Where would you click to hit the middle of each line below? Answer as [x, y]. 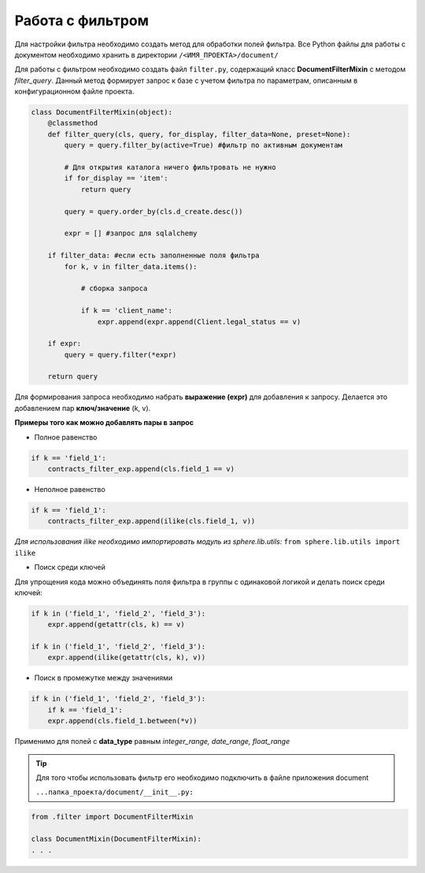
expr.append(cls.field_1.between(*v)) [122, 721]
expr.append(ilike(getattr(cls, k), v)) [127, 658]
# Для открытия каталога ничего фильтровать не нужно [170, 168]
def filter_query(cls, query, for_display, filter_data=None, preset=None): [199, 134]
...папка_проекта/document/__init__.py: [115, 792]
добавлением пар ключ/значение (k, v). [83, 408]
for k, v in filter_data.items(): [131, 266]
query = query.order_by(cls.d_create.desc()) [153, 211]
